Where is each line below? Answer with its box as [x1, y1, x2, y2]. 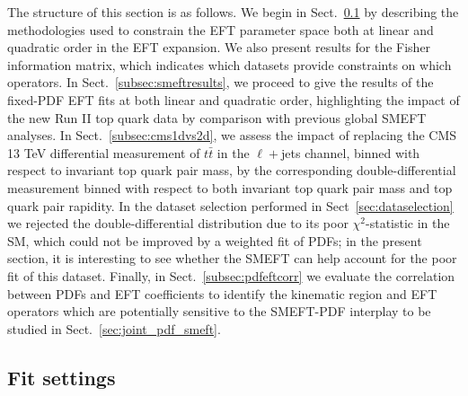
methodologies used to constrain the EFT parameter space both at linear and [7, 20, 434, 39]
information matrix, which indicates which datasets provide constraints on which [7, 55, 452, 74]
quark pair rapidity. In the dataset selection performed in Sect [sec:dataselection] [7, 196, 454, 215]
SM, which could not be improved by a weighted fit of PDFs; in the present [7, 231, 422, 250]
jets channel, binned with [281, 143, 420, 162]
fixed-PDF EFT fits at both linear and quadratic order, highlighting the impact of [7, 90, 460, 109]
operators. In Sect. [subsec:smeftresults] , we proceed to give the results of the [7, 73, 434, 92]
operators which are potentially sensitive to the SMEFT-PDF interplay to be [7, 302, 431, 321]
